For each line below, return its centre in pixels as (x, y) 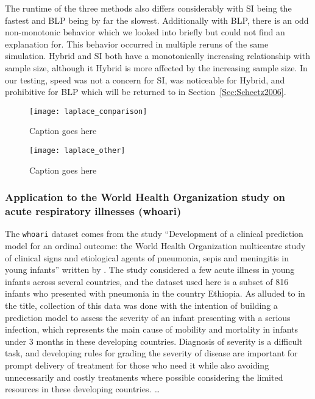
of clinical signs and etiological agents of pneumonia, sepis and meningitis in (147, 257)
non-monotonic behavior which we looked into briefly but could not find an (145, 32)
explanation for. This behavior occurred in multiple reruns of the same (137, 44)
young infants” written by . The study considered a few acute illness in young (150, 270)
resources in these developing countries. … (83, 389)
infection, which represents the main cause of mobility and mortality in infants (152, 329)
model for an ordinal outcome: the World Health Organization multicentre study (155, 246)
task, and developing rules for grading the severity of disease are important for (151, 353)
